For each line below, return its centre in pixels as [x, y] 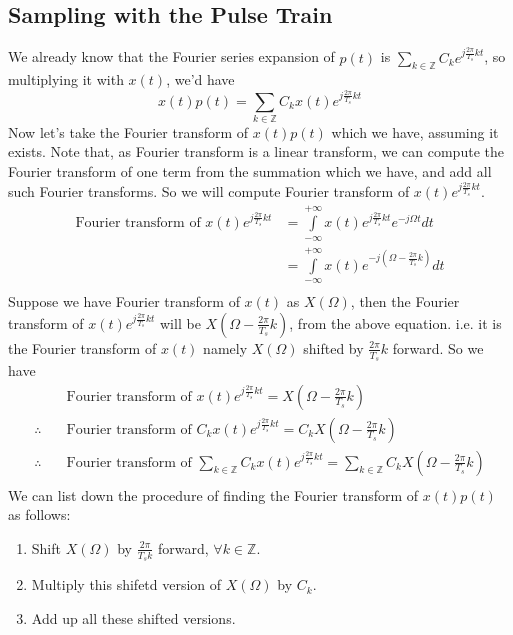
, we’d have [200, 79]
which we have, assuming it [415, 131]
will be [180, 322]
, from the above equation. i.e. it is [395, 322]
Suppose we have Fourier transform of [124, 301]
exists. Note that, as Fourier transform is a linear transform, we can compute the [256, 151]
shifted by [333, 347]
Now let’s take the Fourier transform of [128, 131]
